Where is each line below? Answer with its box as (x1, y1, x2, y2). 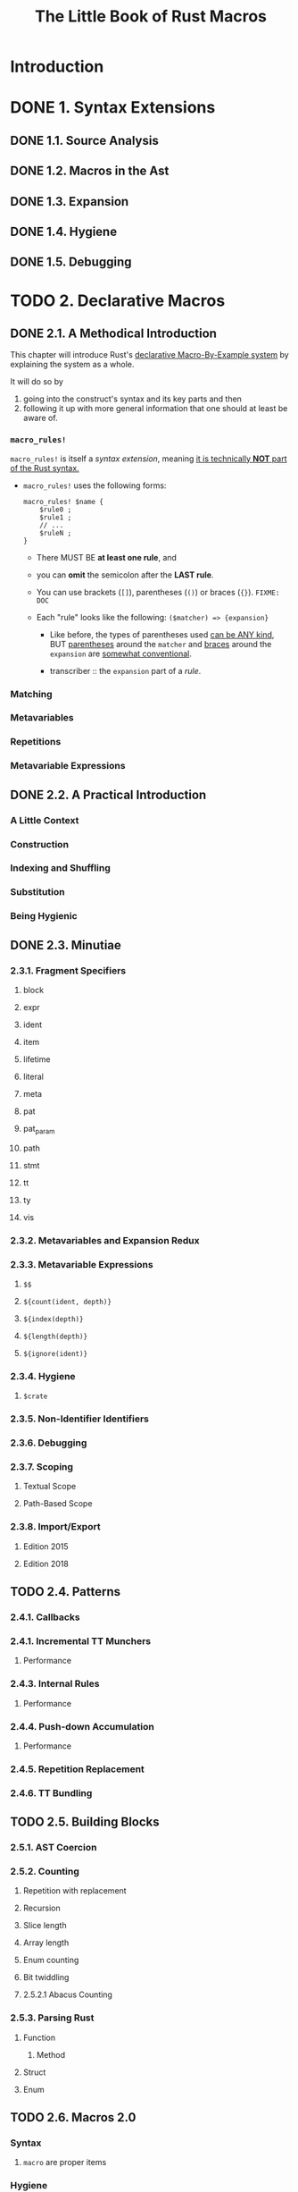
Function (22, 2032, 56, 2043)
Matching (10, 687, 53, 700)
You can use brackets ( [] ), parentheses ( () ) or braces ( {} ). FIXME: (36, 586, 280, 597)
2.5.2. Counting (10, 1866, 79, 1878)
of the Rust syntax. (10, 462, 79, 473)
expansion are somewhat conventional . (49, 648, 193, 659)
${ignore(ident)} (22, 1350, 88, 1359)
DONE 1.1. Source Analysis (10, 132, 159, 148)
